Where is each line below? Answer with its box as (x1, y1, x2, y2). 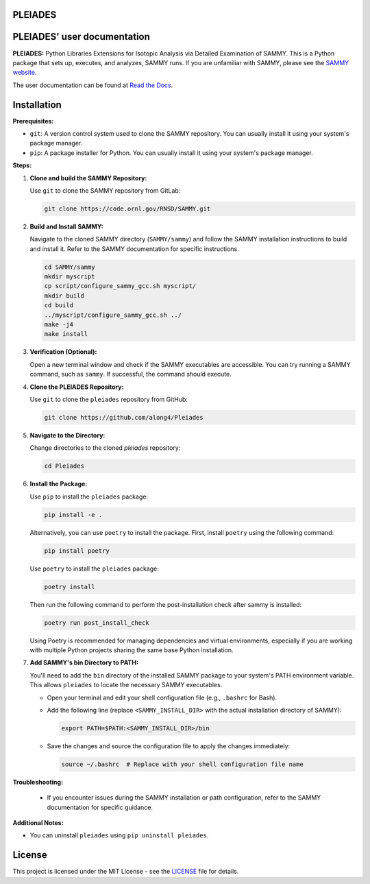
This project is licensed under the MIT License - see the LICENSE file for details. (12, 868, 239, 876)
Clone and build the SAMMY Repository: (29, 174, 147, 182)
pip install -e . (44, 511, 103, 518)
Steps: (12, 161, 32, 169)
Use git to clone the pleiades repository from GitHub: (29, 395, 188, 403)
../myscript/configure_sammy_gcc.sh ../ (44, 311, 182, 319)
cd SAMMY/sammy (44, 263, 95, 271)
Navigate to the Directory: (29, 431, 106, 439)
